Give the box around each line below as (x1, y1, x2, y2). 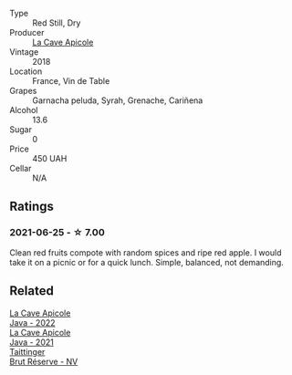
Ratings (9, 199, 55, 214)
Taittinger (9, 346, 46, 357)
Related (9, 283, 55, 299)
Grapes (9, 86, 37, 96)
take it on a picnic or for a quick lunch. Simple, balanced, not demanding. (9, 256, 285, 267)
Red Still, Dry (32, 17, 81, 28)
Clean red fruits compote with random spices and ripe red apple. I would (9, 246, 282, 258)
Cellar (9, 163, 32, 173)
